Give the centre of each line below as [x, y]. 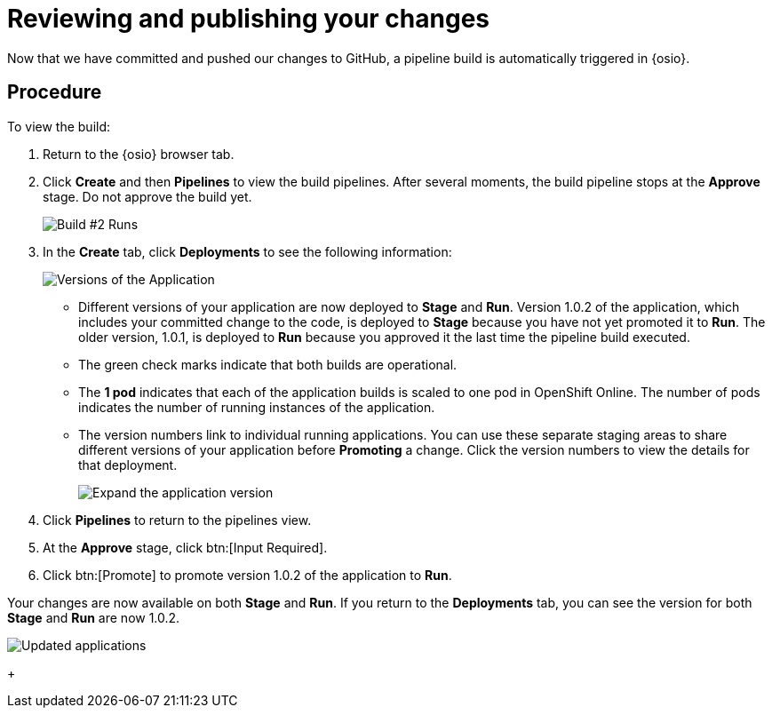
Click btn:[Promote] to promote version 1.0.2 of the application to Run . [247, 575]
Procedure [55, 92]
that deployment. [128, 465]
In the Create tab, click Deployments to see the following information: [247, 251]
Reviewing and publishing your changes [249, 19]
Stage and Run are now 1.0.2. [94, 617]
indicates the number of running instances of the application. [257, 407]
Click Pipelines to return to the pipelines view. [177, 520]
